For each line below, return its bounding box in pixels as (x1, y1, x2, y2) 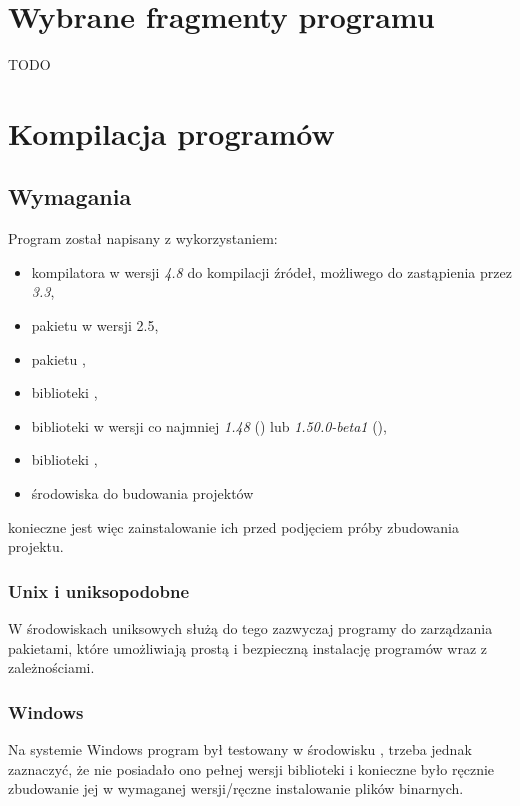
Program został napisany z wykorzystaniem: (8, 228, 278, 249)
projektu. (8, 536, 64, 557)
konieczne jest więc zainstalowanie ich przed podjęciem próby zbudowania (8, 516, 459, 537)
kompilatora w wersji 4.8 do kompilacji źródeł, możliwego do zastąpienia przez (31, 261, 512, 282)
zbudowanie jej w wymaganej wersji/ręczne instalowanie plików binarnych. (8, 778, 464, 799)
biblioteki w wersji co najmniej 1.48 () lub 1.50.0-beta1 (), (31, 415, 387, 436)
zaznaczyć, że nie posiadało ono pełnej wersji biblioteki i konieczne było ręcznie (8, 758, 495, 779)
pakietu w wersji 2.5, (31, 315, 159, 336)
